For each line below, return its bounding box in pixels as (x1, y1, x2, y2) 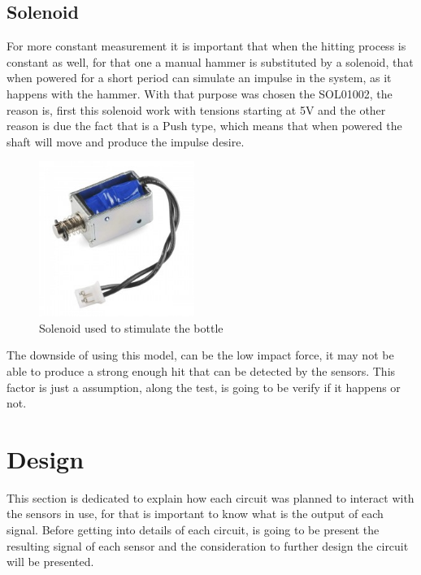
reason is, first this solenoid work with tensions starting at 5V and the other (7, 101, 386, 118)
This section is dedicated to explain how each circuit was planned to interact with (7, 489, 414, 506)
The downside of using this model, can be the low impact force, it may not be (7, 346, 394, 364)
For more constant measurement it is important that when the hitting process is (7, 37, 406, 54)
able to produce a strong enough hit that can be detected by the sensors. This (7, 362, 396, 379)
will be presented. (7, 553, 94, 570)
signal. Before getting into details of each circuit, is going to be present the (7, 521, 380, 538)
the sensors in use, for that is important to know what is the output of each (7, 505, 384, 522)
